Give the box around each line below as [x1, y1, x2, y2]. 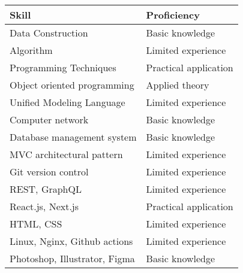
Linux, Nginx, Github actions [10, 234, 133, 248]
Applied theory [146, 78, 209, 92]
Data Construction [10, 26, 88, 40]
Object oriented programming [10, 78, 134, 92]
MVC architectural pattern [10, 147, 123, 161]
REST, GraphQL [10, 182, 82, 196]
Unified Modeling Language [10, 95, 125, 109]
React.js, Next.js [10, 199, 79, 213]
